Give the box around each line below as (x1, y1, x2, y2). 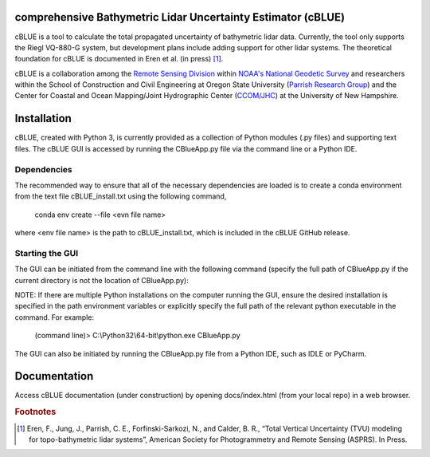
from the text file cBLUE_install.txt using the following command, (14, 191, 227, 201)
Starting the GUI (14, 247, 79, 258)
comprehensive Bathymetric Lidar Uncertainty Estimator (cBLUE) (14, 10, 346, 24)
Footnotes (14, 407, 57, 418)
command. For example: (14, 312, 95, 322)
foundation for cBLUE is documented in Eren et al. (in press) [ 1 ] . (14, 54, 224, 64)
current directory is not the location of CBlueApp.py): (14, 275, 189, 285)
